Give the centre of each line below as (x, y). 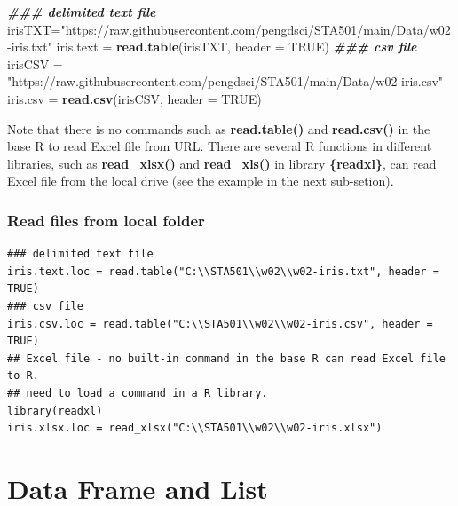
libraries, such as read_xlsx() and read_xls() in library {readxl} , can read (222, 163)
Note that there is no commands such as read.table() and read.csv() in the (219, 128)
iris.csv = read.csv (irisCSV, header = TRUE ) (134, 98)
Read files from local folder (106, 220)
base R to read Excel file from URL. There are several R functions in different (220, 146)
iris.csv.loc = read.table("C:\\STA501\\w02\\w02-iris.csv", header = (220, 324)
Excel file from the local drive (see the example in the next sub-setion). (201, 181)
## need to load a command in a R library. (138, 393)
